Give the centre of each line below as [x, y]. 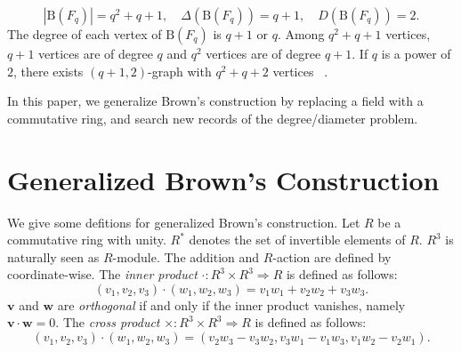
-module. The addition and [186, 256]
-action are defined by [332, 256]
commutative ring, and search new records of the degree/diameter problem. [213, 118]
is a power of [416, 53]
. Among [301, 34]
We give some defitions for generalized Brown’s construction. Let [184, 222]
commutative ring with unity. [87, 240]
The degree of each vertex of [85, 34]
